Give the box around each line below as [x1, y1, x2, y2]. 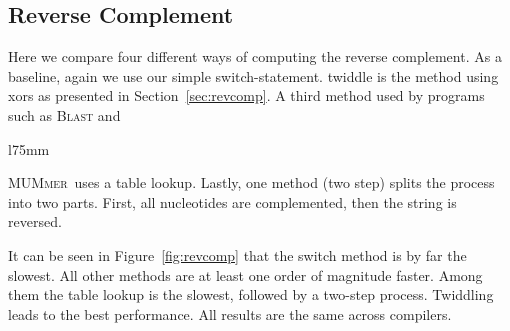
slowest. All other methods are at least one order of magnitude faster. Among [8, 264, 483, 285]
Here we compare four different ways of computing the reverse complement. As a [8, 46, 502, 67]
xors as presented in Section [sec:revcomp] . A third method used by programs [8, 85, 485, 106]
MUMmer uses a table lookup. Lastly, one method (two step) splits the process [8, 172, 495, 193]
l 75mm [8, 138, 50, 159]
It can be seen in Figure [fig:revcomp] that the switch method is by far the [8, 244, 467, 265]
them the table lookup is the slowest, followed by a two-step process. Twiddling [8, 284, 494, 305]
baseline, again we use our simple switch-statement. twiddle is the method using [8, 65, 499, 86]
